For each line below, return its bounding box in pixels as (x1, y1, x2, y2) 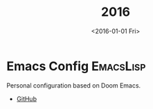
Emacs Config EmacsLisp (6, 58, 146, 74)
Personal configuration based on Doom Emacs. (6, 81, 141, 90)
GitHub (16, 95, 37, 103)
